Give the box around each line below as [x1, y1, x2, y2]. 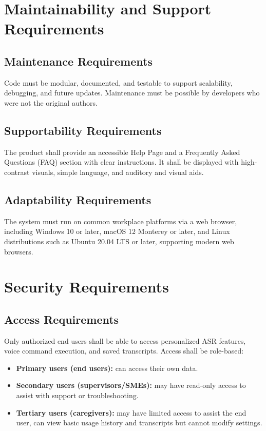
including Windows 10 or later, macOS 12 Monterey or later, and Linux [4, 226, 230, 237]
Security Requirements [4, 276, 169, 297]
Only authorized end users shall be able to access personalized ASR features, [4, 335, 246, 346]
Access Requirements [4, 311, 119, 327]
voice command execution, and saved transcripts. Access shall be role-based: [4, 345, 244, 356]
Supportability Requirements [4, 122, 162, 138]
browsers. [4, 246, 33, 257]
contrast [4, 166, 30, 177]
